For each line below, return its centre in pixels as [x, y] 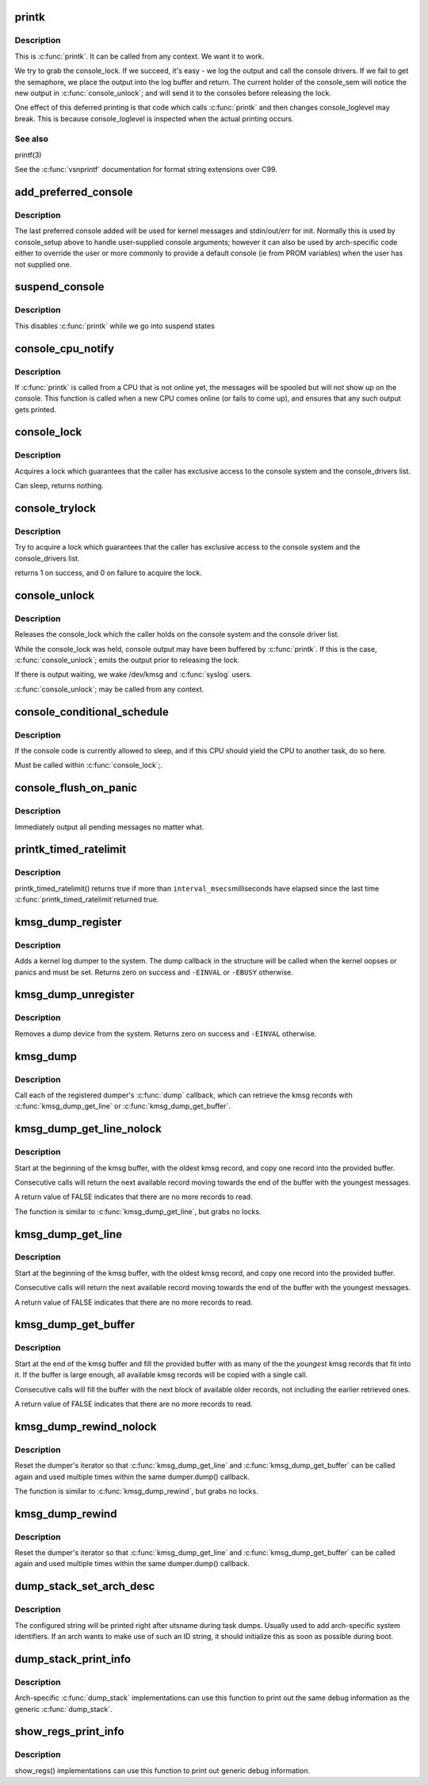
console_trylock [55, 509]
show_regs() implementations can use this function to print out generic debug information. [162, 1770]
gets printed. [36, 409]
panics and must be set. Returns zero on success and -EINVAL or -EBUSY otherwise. [154, 972]
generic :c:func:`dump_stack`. [63, 1709]
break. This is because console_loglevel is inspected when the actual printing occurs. [154, 118]
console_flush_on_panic [76, 788]
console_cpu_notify [65, 349]
